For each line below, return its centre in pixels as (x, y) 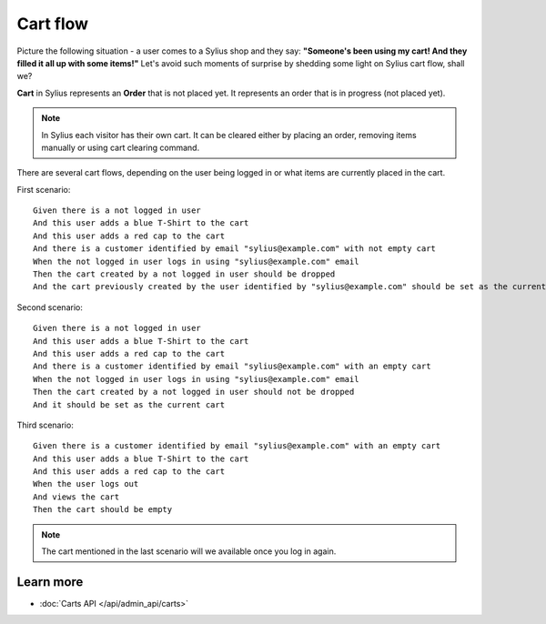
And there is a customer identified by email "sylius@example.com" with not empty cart (235, 249)
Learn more (50, 582)
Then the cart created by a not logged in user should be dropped (184, 274)
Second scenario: (50, 307)
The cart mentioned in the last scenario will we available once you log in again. (189, 551)
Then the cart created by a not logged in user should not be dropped (194, 392)
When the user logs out (86, 484)
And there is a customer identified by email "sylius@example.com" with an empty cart (232, 367)
